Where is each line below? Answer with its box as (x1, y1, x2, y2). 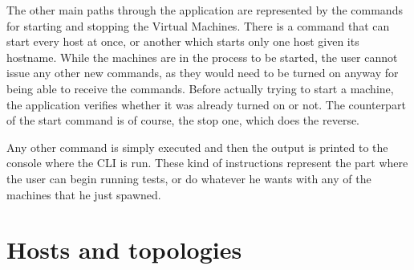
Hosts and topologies (6, 233, 242, 266)
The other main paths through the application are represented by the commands (6, 2, 403, 18)
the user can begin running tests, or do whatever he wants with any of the (6, 170, 371, 186)
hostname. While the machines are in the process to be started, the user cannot (6, 48, 398, 65)
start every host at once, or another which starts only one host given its (6, 33, 359, 50)
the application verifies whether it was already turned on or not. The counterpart (6, 96, 406, 112)
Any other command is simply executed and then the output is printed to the (6, 138, 388, 155)
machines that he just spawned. (6, 186, 161, 202)
